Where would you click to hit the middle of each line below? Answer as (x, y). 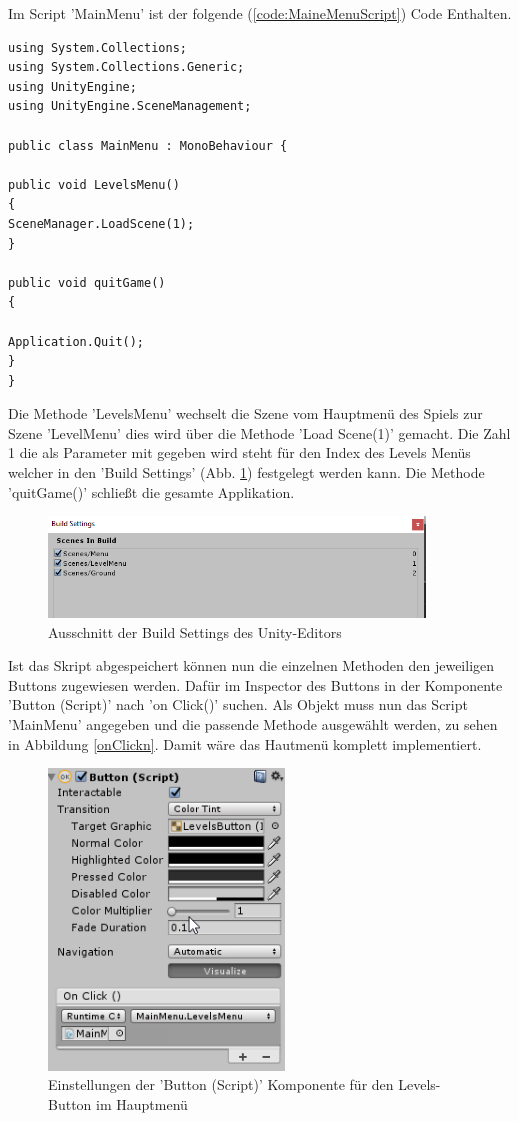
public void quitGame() (87, 282)
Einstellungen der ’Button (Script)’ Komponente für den (221, 1084)
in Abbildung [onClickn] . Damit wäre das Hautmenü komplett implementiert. (245, 743)
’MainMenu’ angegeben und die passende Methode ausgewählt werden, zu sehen (253, 724)
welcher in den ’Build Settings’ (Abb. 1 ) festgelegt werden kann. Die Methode (246, 472)
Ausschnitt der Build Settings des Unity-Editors (195, 631)
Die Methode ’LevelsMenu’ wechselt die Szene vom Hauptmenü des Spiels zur (245, 413)
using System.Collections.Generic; (126, 67)
